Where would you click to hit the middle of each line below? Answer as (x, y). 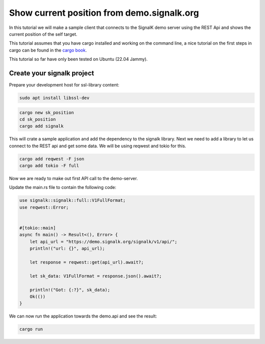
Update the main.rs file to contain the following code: (63, 187)
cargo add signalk (41, 126)
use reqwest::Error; (44, 207)
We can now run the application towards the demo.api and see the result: (83, 316)
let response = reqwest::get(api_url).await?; (87, 262)
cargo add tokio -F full (49, 166)
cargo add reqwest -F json (52, 159)
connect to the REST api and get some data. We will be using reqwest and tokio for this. (98, 146)
